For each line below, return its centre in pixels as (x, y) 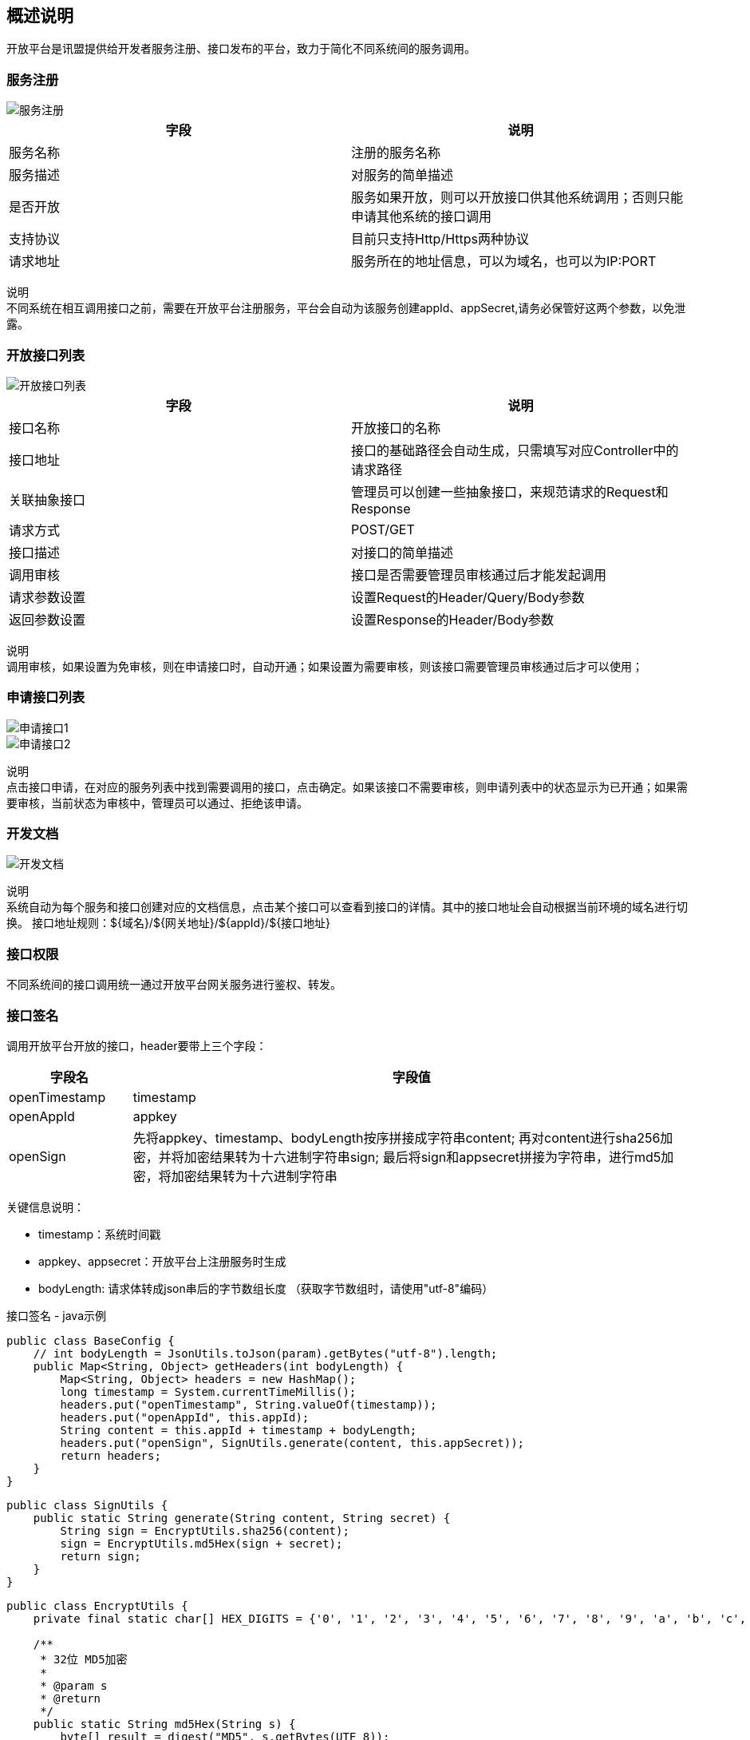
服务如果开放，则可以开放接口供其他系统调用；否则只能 (517, 198)
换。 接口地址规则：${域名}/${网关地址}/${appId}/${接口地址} (169, 923)
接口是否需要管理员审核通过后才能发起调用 (479, 575)
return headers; (111, 1455)
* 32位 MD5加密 (84, 1659)
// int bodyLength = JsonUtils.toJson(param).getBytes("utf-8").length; (265, 1353)
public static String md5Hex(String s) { (164, 1724)
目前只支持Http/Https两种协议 (440, 239)
